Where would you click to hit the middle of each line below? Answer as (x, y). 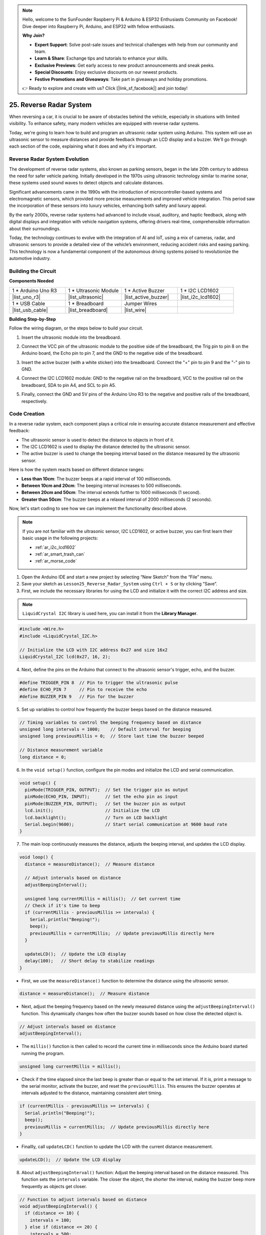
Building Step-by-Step (33, 319)
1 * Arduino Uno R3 (34, 290)
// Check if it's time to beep (63, 906)
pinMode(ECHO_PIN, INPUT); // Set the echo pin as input (101, 797)
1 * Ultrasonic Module (94, 290)
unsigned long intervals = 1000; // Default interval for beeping (105, 729)
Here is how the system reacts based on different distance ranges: (77, 470)
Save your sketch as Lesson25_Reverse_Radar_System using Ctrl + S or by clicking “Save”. (119, 584)
